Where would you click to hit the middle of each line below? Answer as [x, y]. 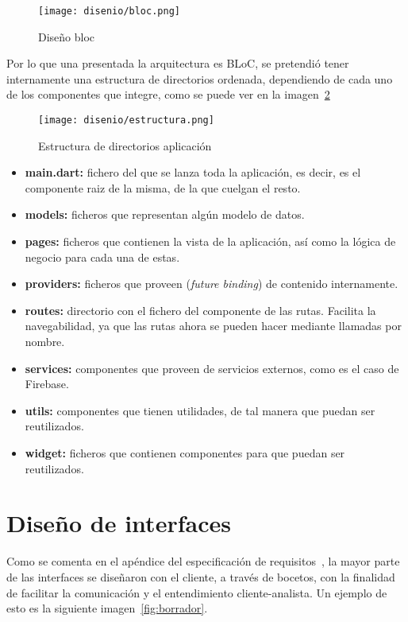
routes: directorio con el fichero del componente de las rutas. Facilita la [200, 310]
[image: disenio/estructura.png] [126, 121]
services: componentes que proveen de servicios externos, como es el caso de [212, 368]
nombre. [45, 342]
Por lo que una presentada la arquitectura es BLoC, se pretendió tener [178, 63]
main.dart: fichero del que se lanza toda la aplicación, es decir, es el [193, 172]
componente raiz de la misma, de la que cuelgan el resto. [163, 187]
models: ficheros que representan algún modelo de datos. [165, 214]
